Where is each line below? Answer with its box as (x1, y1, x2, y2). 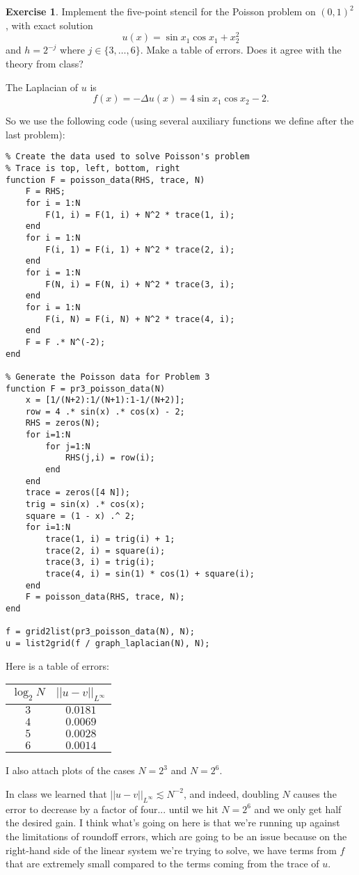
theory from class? (6, 56, 83, 71)
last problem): (6, 127, 65, 141)
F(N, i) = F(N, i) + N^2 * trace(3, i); (45, 279, 235, 289)
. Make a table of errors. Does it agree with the (140, 42, 342, 57)
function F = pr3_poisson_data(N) (6, 383, 166, 394)
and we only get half (254, 801, 342, 816)
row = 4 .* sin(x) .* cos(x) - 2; (25, 406, 185, 417)
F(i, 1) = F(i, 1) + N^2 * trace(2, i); (45, 244, 235, 255)
